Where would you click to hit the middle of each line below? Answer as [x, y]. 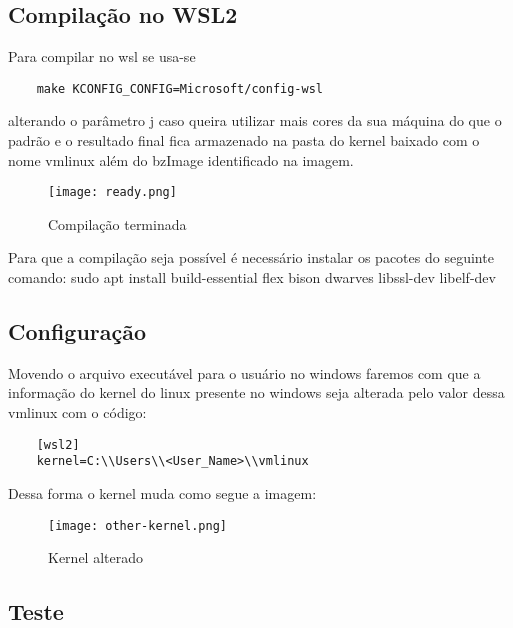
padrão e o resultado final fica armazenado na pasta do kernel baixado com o [244, 140]
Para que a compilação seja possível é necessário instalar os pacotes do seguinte [251, 257]
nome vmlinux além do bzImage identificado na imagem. [181, 159]
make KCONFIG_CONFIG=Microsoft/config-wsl [179, 88]
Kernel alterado [95, 557]
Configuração [77, 331]
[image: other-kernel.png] [137, 525]
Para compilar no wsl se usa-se [102, 56]
